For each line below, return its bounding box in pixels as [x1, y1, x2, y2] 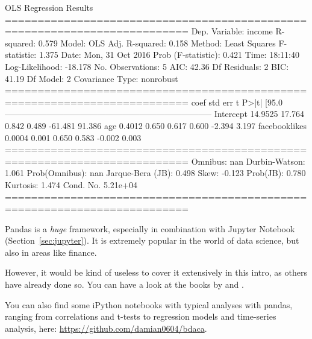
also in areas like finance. [5, 246, 97, 258]
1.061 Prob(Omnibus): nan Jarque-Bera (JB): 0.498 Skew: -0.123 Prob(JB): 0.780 [5, 166, 306, 179]
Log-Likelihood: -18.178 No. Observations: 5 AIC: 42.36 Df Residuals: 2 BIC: [5, 60, 289, 72]
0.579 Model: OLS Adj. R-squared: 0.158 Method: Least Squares [38, 36, 276, 49]
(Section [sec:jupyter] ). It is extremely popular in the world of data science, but [5, 234, 299, 247]
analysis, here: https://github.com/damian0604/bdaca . [5, 322, 207, 334]
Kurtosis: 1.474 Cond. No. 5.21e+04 [5, 178, 137, 191]
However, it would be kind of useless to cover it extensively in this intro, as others [5, 266, 307, 279]
